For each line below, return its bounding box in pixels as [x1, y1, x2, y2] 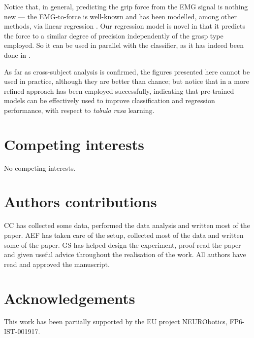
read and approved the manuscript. [4, 259, 110, 269]
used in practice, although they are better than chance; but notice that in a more [4, 76, 249, 86]
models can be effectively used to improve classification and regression [4, 95, 215, 106]
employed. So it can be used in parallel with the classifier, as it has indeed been [4, 40, 244, 50]
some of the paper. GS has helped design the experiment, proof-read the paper [4, 239, 241, 250]
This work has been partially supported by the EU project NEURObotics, [4, 316, 227, 327]
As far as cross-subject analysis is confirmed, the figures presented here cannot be [4, 66, 250, 76]
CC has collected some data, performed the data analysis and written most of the [4, 220, 250, 230]
